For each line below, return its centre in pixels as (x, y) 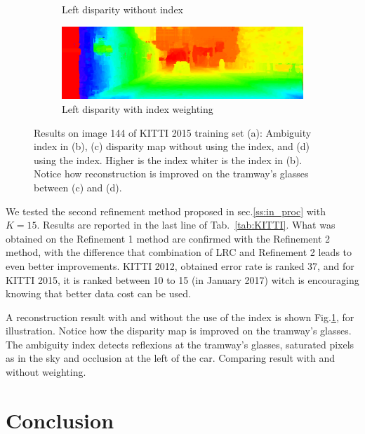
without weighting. (46, 372)
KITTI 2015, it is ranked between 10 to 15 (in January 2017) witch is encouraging (182, 279)
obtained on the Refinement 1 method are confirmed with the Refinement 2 (168, 238)
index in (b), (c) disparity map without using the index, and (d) (172, 146)
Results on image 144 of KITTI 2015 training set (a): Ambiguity (173, 132)
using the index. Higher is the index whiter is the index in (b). (168, 160)
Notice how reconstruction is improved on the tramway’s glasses (171, 174)
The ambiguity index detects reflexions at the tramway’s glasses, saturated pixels (180, 344)
